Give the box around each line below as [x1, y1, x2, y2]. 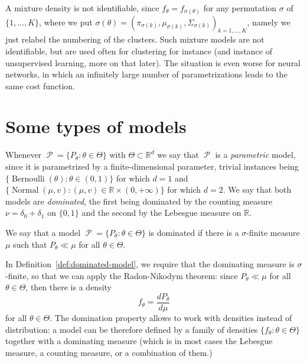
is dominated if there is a [148, 226, 239, 238]
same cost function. [5, 79, 75, 92]
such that [13, 238, 47, 250]
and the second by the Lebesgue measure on [81, 206, 241, 219]
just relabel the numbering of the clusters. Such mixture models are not [5, 33, 264, 46]
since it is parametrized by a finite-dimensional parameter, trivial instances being [5, 160, 299, 172]
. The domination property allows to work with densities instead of [50, 312, 292, 323]
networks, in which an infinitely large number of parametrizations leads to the [5, 68, 288, 80]
